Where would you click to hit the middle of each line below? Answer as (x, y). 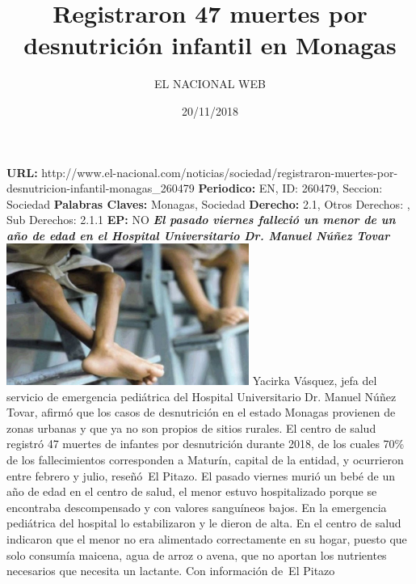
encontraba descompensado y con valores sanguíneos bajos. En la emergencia (197, 507)
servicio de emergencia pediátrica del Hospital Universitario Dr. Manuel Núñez (202, 396)
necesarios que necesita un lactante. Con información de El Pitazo (171, 571)
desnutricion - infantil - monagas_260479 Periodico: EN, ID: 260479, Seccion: (195, 188)
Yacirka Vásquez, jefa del (315, 381)
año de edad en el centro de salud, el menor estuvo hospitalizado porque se (192, 491)
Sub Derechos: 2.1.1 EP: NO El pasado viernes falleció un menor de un (201, 220)
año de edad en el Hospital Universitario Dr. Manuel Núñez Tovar (198, 235)
